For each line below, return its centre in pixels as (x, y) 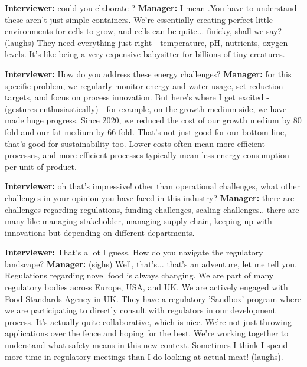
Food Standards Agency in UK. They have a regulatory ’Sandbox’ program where (153, 298)
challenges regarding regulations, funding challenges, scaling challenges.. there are (152, 209)
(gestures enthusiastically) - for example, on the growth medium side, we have (146, 108)
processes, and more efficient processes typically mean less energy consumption (147, 155)
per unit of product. (41, 166)
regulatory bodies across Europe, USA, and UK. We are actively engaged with (146, 287)
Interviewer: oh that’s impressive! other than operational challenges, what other (152, 186)
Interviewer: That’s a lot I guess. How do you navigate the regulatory (134, 252)
